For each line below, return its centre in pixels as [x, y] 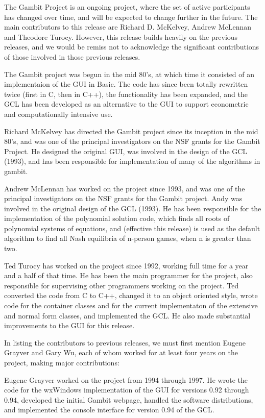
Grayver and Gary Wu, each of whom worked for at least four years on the [121, 352]
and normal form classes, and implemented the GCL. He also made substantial [127, 315]
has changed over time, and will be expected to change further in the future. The [131, 17]
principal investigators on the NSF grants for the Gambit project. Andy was [123, 198]
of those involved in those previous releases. [72, 56]
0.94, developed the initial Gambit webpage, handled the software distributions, [129, 399]
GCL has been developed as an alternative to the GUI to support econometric [126, 104]
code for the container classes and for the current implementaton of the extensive [131, 305]
